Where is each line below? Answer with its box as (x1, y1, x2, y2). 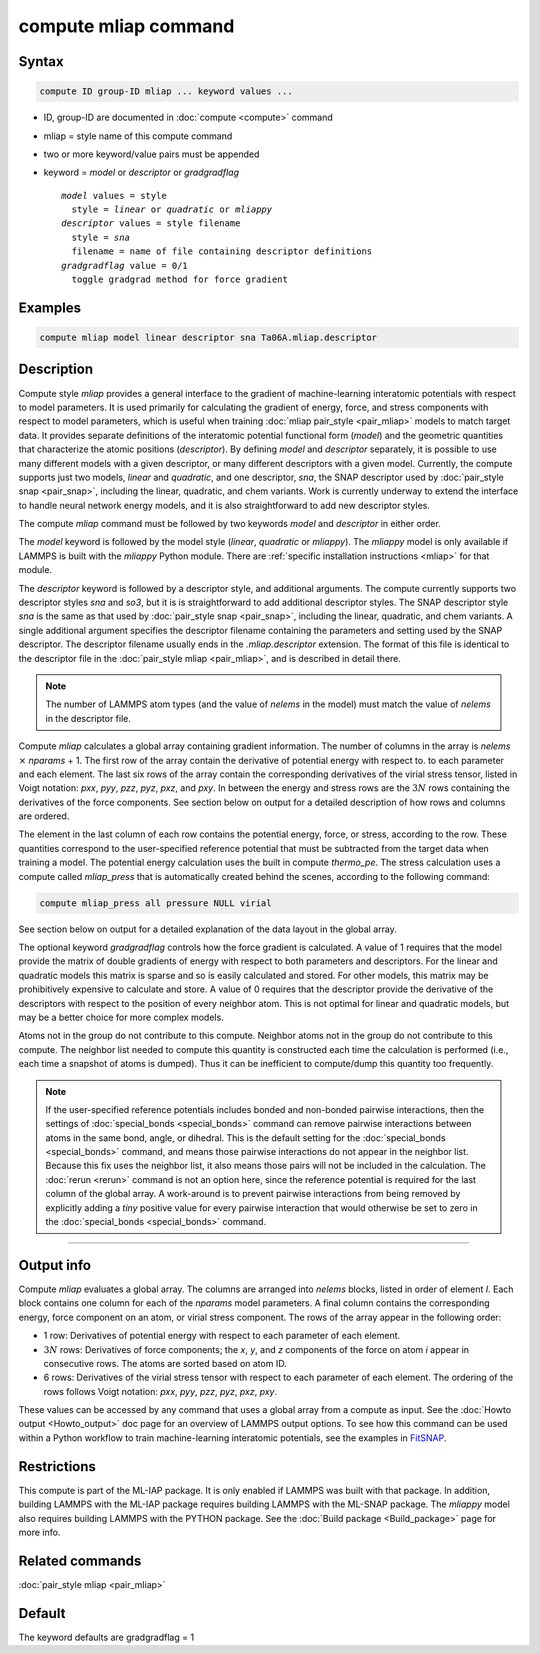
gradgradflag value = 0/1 (61, 260, 189, 271)
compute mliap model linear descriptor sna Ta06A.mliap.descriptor (39, 332, 378, 344)
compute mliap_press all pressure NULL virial (39, 897, 272, 909)
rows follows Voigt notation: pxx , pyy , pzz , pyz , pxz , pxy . (43, 1385, 278, 1397)
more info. (18, 1526, 61, 1538)
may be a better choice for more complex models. (18, 1011, 224, 1023)
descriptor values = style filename (61, 218, 241, 229)
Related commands (18, 1552, 142, 1569)
